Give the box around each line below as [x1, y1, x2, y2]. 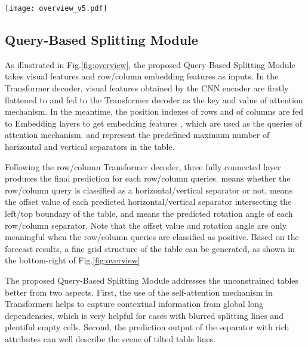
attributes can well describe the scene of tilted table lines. [5, 332, 216, 345]
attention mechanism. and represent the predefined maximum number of [5, 128, 270, 141]
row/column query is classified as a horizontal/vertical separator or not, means [5, 183, 293, 196]
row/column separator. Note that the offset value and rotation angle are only [5, 219, 287, 231]
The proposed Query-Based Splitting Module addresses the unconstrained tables [5, 274, 299, 286]
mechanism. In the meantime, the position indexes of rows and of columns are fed [5, 105, 304, 118]
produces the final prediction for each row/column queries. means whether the [5, 172, 291, 185]
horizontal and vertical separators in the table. [5, 140, 175, 153]
